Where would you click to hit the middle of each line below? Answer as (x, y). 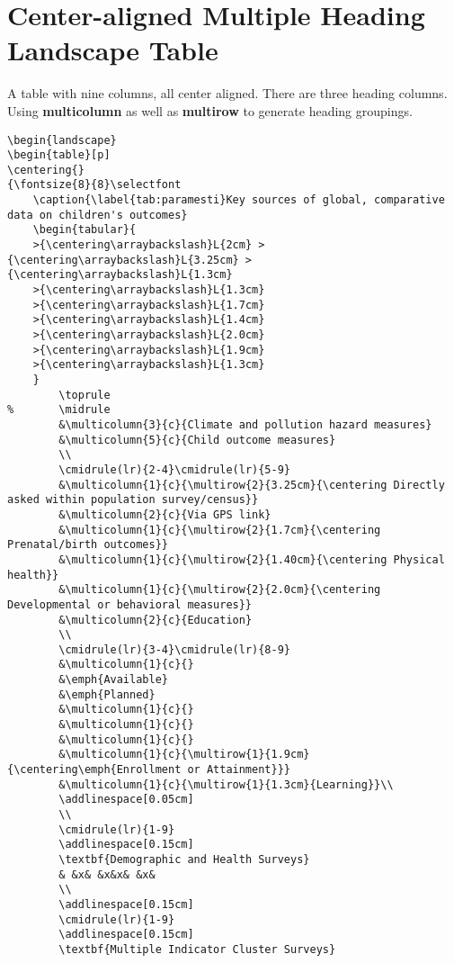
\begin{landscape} (62, 140)
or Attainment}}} (239, 770)
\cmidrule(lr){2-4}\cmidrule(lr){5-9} (174, 469)
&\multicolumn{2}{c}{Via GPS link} (165, 514)
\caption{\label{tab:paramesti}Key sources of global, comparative (239, 200)
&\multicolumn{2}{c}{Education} (156, 620)
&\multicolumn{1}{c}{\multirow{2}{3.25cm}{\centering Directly (252, 485)
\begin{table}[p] (59, 155)
